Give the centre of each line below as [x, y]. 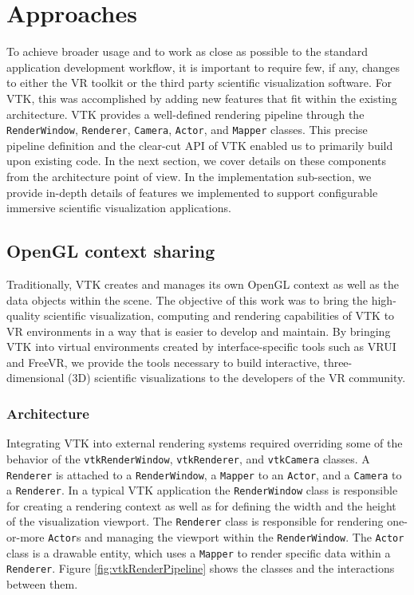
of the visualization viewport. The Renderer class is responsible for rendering [195, 521]
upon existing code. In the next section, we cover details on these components [196, 161]
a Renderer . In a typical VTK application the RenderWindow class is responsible [202, 490]
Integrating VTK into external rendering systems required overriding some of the [205, 443]
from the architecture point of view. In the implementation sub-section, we [189, 176]
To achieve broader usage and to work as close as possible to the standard [187, 51]
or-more [26, 537]
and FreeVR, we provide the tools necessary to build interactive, [163, 362]
